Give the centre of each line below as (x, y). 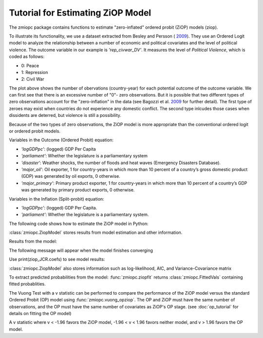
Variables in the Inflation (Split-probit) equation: (56, 199)
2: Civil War (33, 79)
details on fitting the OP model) (40, 313)
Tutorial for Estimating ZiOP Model (80, 13)
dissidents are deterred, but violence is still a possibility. (65, 115)
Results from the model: (33, 242)
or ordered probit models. (35, 131)
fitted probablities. (27, 284)
